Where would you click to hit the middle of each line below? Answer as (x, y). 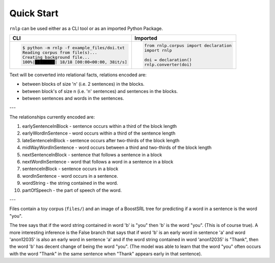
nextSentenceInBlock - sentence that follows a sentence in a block (92, 154)
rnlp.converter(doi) (168, 64)
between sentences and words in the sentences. (73, 98)
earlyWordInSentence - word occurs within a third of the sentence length (99, 133)
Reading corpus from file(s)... (60, 53)
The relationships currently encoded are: (52, 117)
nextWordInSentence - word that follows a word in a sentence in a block (98, 162)
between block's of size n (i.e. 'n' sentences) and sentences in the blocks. (100, 91)
